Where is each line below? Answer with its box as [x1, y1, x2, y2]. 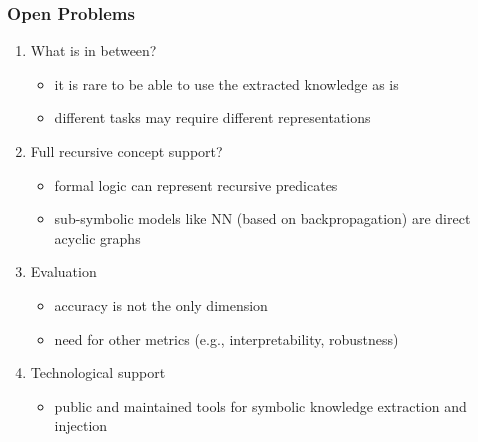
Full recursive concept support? [30, 141, 223, 161]
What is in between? [30, 40, 157, 61]
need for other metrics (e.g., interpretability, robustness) [54, 328, 399, 349]
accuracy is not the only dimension [54, 294, 268, 315]
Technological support [30, 362, 166, 383]
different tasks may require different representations [54, 107, 371, 128]
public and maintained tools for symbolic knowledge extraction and [54, 395, 467, 416]
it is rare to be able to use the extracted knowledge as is [54, 73, 399, 94]
